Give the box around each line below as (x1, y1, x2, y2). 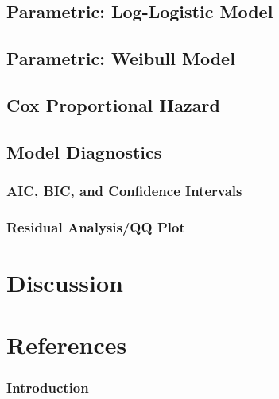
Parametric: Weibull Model (6, 46, 235, 71)
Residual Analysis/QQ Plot (6, 217, 185, 236)
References (6, 328, 127, 361)
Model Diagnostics (6, 139, 162, 163)
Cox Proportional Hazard (6, 92, 220, 117)
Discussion (6, 267, 123, 298)
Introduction (6, 378, 89, 397)
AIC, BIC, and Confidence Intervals (6, 181, 242, 201)
